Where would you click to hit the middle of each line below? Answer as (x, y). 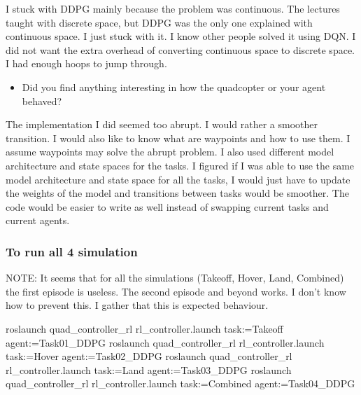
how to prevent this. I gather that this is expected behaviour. (137, 305)
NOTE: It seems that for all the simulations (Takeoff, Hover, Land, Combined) (175, 278)
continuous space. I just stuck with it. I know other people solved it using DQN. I (181, 36)
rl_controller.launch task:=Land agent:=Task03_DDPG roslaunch (149, 369)
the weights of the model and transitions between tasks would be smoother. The (177, 193)
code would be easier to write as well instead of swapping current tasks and (167, 206)
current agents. (38, 220)
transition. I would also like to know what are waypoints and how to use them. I (178, 138)
